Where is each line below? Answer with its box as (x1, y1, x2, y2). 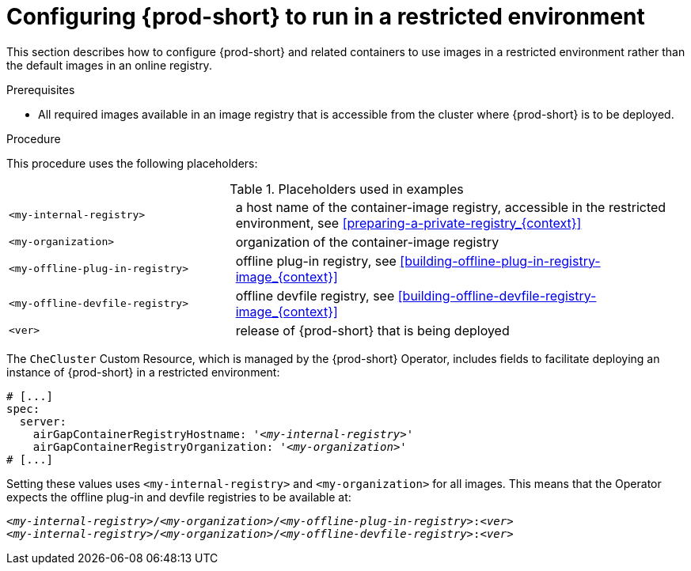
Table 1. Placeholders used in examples (230, 180, 464, 197)
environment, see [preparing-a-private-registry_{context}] (235, 214, 582, 231)
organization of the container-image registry (235, 233, 499, 250)
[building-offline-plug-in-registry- (400, 252, 601, 269)
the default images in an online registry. (6, 58, 212, 72)
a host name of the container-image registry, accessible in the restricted (235, 199, 666, 215)
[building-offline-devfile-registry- (397, 287, 597, 304)
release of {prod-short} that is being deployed (235, 322, 510, 338)
